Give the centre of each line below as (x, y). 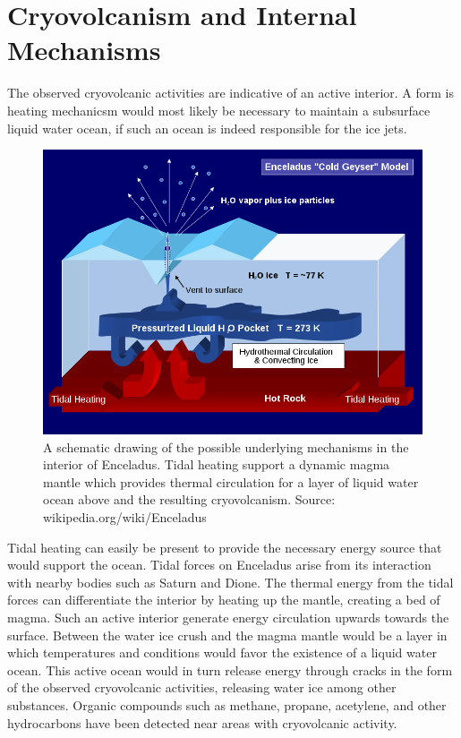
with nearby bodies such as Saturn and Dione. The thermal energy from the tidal (230, 582)
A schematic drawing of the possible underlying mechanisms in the (226, 446)
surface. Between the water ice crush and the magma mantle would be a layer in (227, 635)
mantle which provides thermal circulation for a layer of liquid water (231, 481)
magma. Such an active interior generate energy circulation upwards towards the (228, 618)
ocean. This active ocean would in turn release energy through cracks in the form (230, 669)
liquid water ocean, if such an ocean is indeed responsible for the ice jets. (207, 128)
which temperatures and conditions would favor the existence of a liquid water (222, 652)
